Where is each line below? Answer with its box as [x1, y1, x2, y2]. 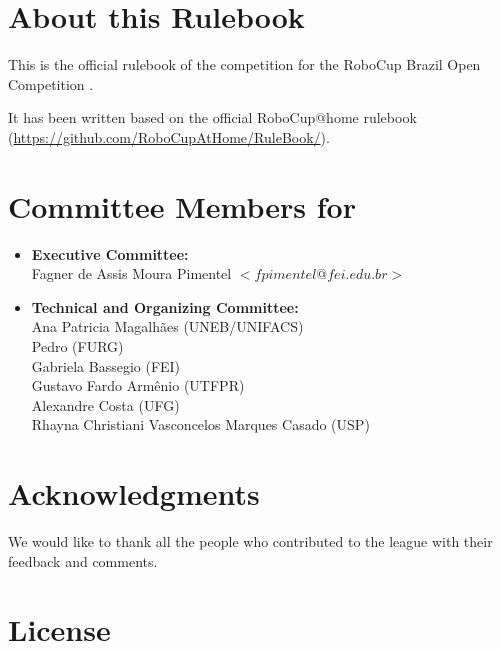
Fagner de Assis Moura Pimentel [31, 263, 232, 284]
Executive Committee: [31, 243, 189, 264]
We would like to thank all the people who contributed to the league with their [8, 531, 493, 552]
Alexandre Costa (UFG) [31, 394, 180, 415]
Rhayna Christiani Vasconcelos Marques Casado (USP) [31, 414, 370, 435]
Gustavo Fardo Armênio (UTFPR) [31, 375, 245, 396]
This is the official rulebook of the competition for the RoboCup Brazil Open [8, 54, 481, 75]
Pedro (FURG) [31, 336, 124, 356]
